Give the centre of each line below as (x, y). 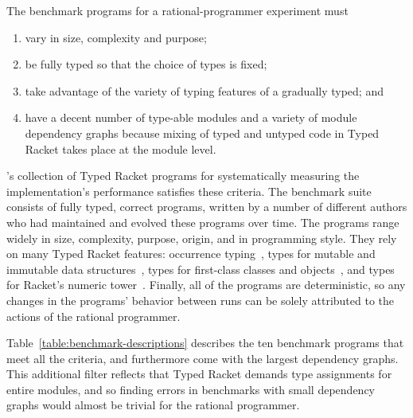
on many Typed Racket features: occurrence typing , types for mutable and (191, 254)
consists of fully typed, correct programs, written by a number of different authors (207, 207)
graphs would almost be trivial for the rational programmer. (153, 405)
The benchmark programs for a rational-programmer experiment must (177, 10)
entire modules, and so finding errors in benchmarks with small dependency (191, 389)
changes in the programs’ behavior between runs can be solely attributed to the (201, 300)
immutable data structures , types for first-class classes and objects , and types (201, 269)
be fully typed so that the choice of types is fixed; (146, 64)
